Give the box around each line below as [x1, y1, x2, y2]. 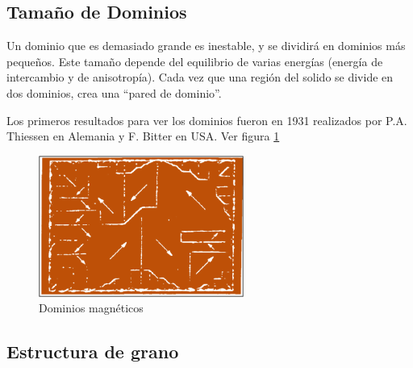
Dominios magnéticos [39, 299, 144, 316]
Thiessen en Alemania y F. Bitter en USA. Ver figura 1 [6, 128, 280, 144]
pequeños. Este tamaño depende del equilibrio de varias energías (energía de [6, 52, 383, 69]
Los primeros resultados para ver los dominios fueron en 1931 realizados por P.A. [6, 111, 407, 128]
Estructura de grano [6, 339, 179, 364]
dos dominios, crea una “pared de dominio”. [6, 84, 222, 101]
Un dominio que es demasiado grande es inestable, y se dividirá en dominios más [6, 37, 406, 54]
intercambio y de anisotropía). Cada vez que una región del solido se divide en [6, 69, 394, 86]
